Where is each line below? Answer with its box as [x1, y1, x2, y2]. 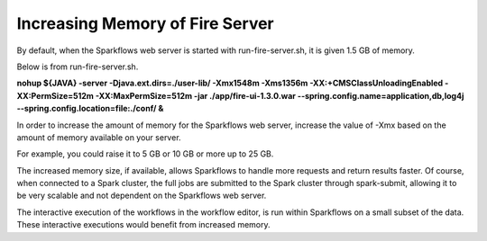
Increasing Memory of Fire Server [16, 13, 274, 33]
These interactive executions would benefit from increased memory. [16, 219, 271, 230]
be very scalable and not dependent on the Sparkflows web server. [16, 190, 267, 201]
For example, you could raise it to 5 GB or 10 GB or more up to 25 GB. [16, 148, 274, 159]
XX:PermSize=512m [16, 90, 95, 101]
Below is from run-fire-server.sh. [16, 61, 139, 72]
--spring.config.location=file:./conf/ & [16, 103, 164, 114]
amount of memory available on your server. [16, 131, 181, 143]
